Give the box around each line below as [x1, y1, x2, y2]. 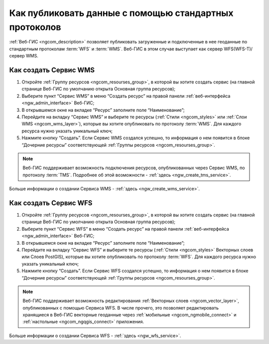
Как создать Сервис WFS [9, 199, 93, 207]
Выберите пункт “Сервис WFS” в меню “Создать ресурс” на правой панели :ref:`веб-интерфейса [21, 226, 229, 232]
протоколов [9, 21, 61, 32]
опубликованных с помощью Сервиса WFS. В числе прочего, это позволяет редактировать [22, 305, 219, 311]
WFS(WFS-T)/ [224, 45, 253, 52]
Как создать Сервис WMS [9, 65, 95, 74]
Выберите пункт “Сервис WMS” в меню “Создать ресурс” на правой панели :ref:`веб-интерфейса [21, 93, 231, 99]
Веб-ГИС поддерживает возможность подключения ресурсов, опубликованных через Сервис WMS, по [22, 165, 245, 171]
